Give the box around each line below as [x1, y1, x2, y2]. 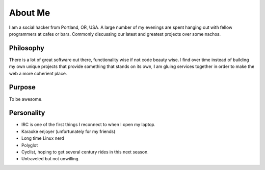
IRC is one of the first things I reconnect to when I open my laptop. [21, 122, 156, 127]
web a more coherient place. [9, 70, 67, 76]
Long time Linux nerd [21, 135, 64, 141]
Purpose [9, 83, 36, 91]
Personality [9, 109, 45, 117]
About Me [9, 7, 50, 18]
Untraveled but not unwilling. [21, 156, 80, 162]
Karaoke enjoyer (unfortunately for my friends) [21, 128, 116, 134]
